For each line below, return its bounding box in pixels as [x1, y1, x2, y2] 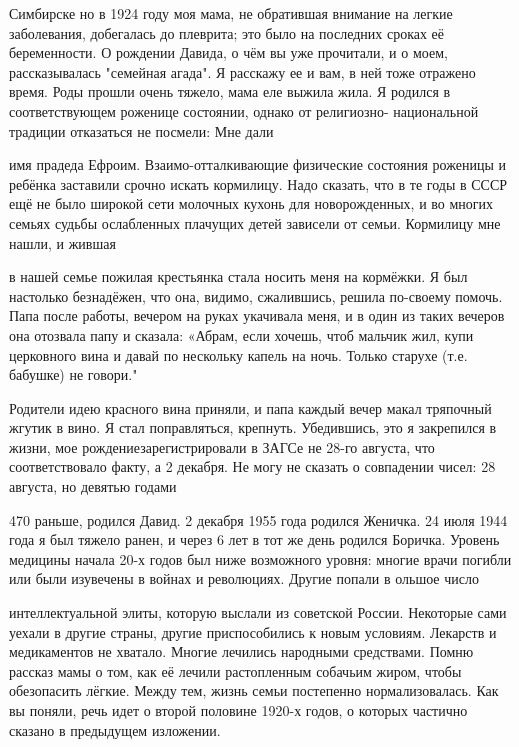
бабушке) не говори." [9, 364, 138, 385]
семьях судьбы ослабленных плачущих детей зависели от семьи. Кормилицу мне [9, 212, 501, 233]
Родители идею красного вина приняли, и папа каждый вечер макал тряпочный [9, 397, 492, 418]
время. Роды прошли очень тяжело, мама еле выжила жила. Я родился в [9, 81, 451, 102]
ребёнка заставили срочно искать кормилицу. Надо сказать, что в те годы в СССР [9, 173, 508, 194]
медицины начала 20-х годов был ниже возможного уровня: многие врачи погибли [9, 548, 512, 569]
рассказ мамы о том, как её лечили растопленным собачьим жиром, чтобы [9, 660, 462, 681]
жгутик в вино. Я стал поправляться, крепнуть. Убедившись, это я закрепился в [9, 417, 497, 438]
